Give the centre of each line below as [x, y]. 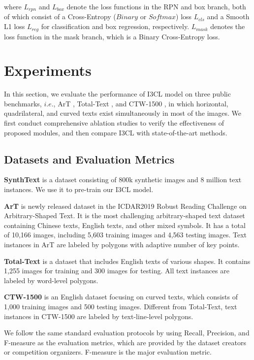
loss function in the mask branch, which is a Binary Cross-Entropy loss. [112, 36]
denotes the [228, 26]
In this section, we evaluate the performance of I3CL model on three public [117, 94]
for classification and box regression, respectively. [115, 26]
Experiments [48, 70]
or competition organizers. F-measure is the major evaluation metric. [108, 352]
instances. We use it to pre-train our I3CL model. [79, 189]
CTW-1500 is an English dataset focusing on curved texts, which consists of [121, 297]
